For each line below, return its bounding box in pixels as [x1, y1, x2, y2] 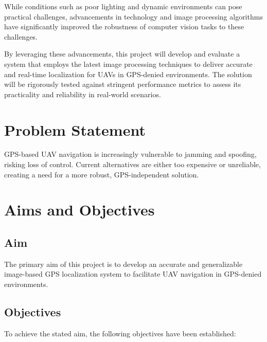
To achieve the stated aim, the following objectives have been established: [4, 328, 236, 338]
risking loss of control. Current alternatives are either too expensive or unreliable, [4, 159, 261, 170]
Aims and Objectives [4, 199, 155, 220]
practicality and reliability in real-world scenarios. [4, 88, 161, 99]
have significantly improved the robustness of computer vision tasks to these [4, 21, 244, 32]
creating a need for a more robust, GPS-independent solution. [4, 169, 199, 179]
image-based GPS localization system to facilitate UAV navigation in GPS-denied [4, 268, 262, 279]
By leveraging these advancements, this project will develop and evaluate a [4, 48, 240, 59]
